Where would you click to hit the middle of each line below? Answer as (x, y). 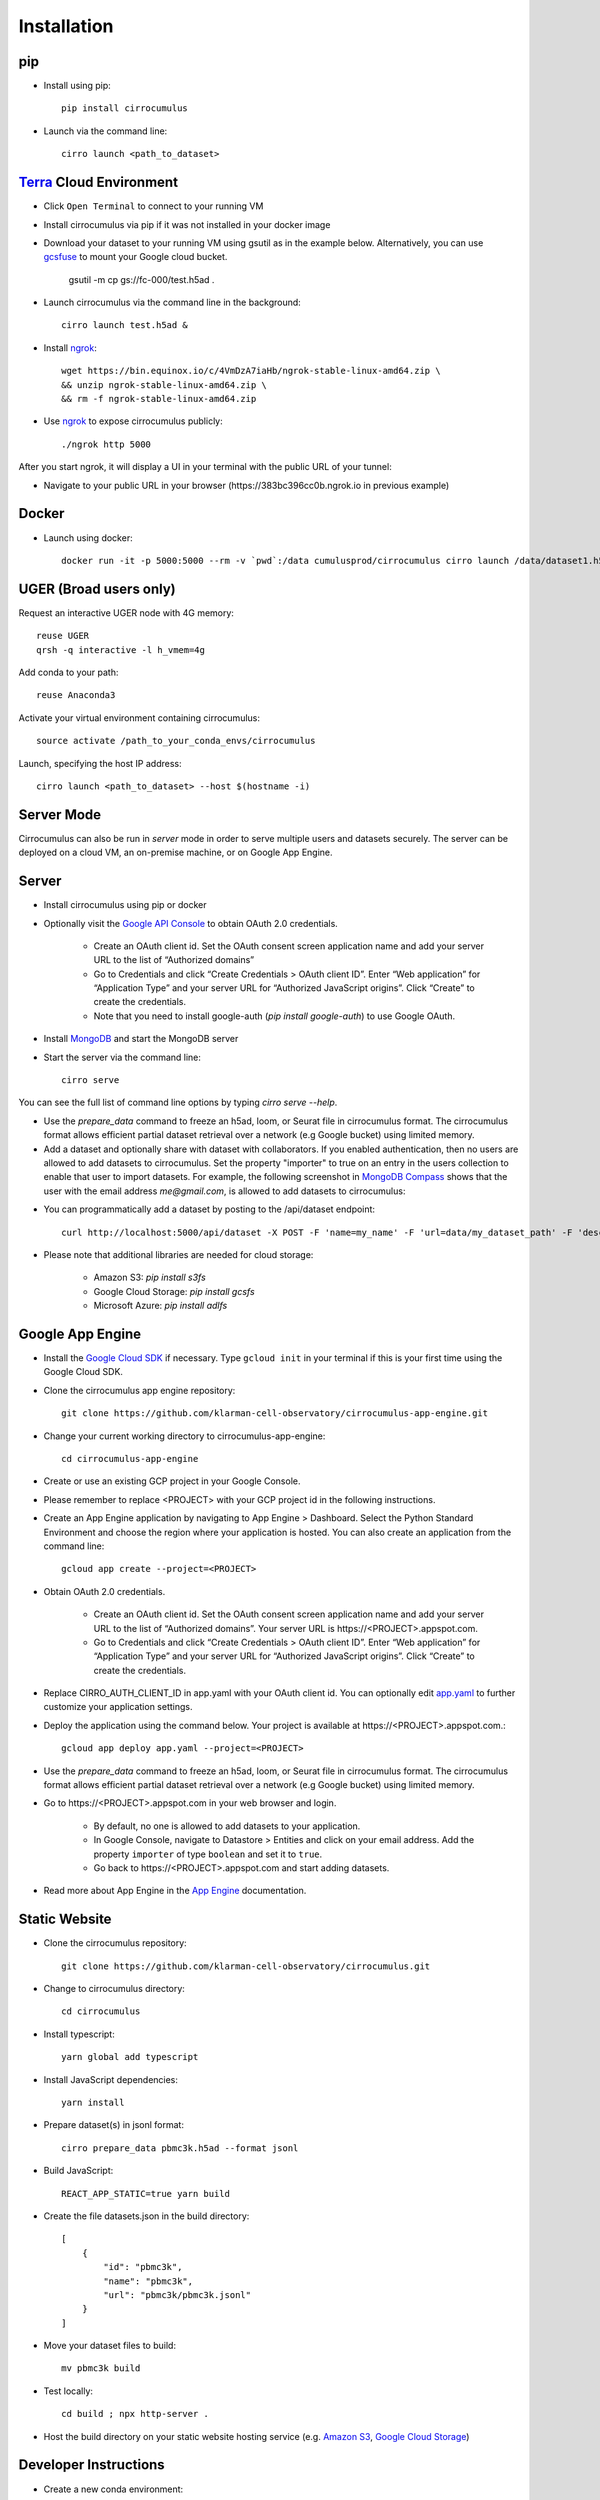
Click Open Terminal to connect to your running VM (153, 206)
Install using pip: (77, 86)
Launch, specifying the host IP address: (100, 763)
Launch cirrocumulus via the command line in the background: (172, 302)
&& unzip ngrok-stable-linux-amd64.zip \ (164, 384)
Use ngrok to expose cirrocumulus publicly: (133, 421)
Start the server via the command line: (122, 1057)
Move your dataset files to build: (110, 2346)
